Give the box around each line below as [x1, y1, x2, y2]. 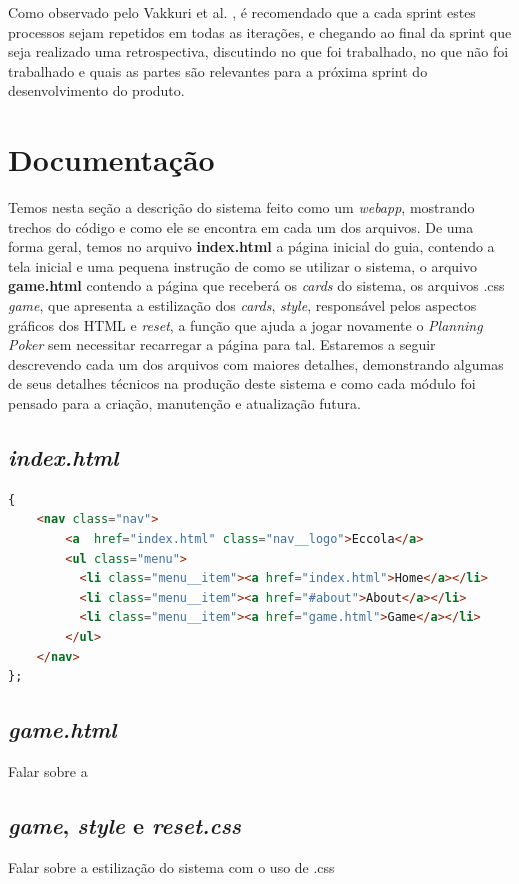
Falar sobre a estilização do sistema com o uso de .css [8, 856, 335, 877]
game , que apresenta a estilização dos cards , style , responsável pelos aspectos [8, 295, 477, 316]
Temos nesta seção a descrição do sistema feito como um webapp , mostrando [8, 197, 475, 218]
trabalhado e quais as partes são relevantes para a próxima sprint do [8, 60, 428, 81]
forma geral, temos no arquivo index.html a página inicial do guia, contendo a [8, 236, 495, 257]
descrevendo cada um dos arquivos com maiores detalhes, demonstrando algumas [8, 353, 504, 374]
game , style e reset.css [8, 809, 242, 840]
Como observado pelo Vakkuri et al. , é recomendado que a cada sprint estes [8, 2, 476, 22]
